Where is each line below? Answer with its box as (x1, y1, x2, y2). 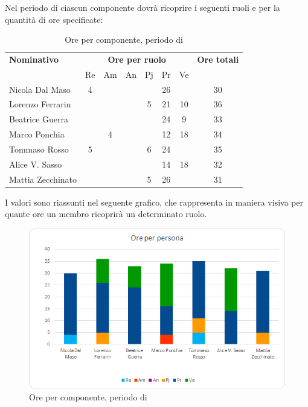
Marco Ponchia (9, 128, 65, 140)
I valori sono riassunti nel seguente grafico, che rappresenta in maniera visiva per (5, 195, 304, 208)
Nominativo (9, 52, 59, 65)
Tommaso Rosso (9, 143, 69, 156)
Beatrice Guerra (9, 113, 69, 125)
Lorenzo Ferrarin (9, 98, 71, 110)
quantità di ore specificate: (5, 13, 103, 25)
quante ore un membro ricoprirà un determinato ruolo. (5, 207, 207, 220)
